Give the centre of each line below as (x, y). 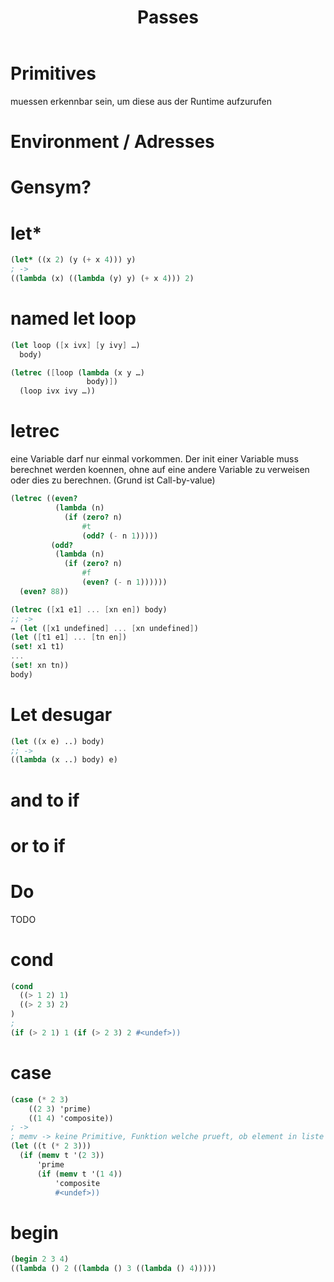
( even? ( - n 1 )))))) (124, 582)
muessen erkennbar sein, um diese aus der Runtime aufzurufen (141, 101)
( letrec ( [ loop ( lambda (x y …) (77, 372)
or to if (38, 845)
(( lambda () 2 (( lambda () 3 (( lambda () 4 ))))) (113, 1269)
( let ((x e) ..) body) (57, 741)
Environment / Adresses (112, 142)
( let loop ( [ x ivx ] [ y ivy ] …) (75, 345)
